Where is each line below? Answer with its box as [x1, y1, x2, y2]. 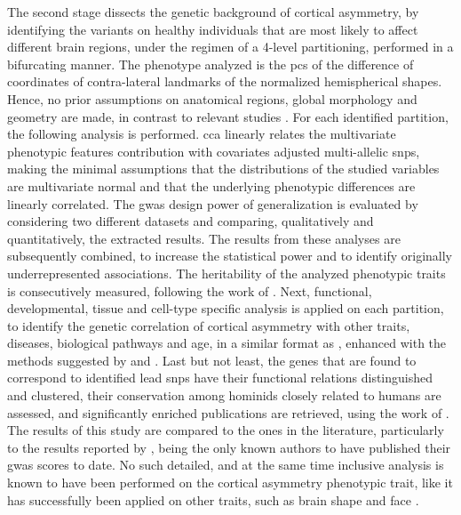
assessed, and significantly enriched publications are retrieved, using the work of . [7, 403, 449, 422]
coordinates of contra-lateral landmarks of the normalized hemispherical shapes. [7, 72, 442, 91]
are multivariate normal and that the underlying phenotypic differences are [7, 176, 416, 195]
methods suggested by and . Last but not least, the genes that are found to [7, 350, 417, 369]
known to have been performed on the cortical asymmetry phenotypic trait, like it [7, 473, 453, 492]
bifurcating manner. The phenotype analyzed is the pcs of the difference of [7, 54, 414, 73]
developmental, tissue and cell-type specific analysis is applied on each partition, [7, 299, 444, 318]
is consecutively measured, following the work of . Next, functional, [7, 281, 372, 300]
